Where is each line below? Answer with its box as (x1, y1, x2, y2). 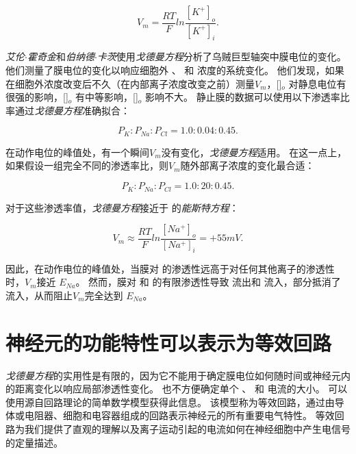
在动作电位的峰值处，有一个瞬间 (5, 144, 149, 159)
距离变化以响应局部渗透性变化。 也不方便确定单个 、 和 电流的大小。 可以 (14, 381, 348, 396)
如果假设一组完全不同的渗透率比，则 (5, 158, 168, 173)
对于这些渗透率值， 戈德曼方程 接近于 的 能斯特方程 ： (5, 200, 239, 214)
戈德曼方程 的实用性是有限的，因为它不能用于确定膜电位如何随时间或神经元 (5, 368, 341, 382)
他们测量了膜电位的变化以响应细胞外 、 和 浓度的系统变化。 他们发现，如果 (5, 63, 344, 77)
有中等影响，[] (75, 90, 138, 104)
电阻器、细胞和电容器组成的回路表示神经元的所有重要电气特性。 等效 (24, 408, 335, 423)
